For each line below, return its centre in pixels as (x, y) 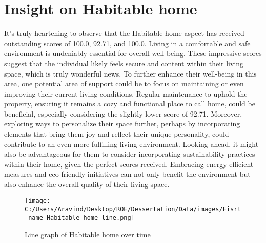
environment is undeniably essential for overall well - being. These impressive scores (133, 53)
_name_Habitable (52, 218)
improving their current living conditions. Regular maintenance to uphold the (126, 93)
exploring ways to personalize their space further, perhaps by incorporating (122, 124)
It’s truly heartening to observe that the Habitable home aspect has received (124, 33)
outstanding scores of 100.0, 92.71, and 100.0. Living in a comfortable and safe (127, 43)
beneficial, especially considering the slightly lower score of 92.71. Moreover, (123, 113)
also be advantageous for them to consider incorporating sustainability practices (130, 154)
